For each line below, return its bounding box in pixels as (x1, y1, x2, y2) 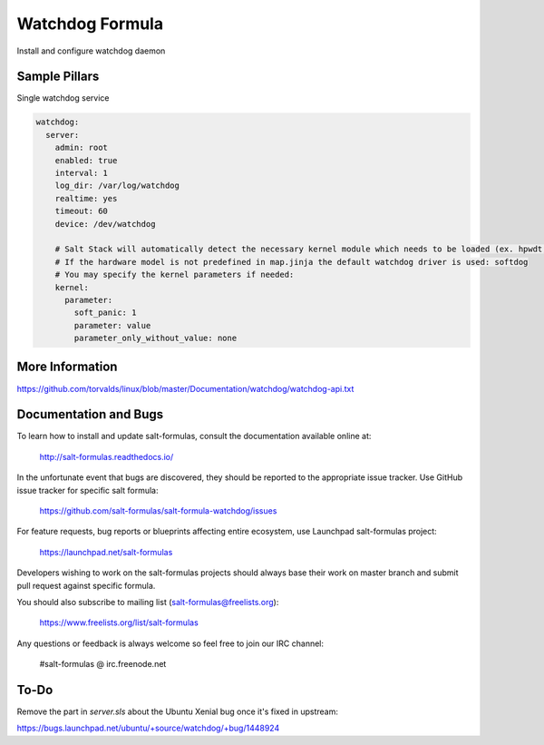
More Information (16, 359, 118, 375)
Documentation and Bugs (16, 407, 163, 422)
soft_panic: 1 (73, 308, 137, 318)
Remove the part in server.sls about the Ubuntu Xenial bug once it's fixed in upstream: (16, 706, 339, 717)
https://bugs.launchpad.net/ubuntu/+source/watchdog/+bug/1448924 (16, 722, 280, 734)
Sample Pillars (16, 69, 100, 84)
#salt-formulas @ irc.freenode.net (39, 659, 167, 670)
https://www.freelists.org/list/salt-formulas (39, 617, 199, 628)
